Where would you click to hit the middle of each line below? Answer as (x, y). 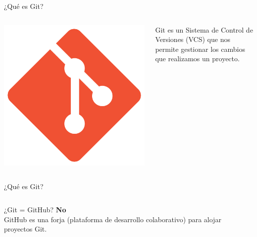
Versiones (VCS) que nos (193, 39)
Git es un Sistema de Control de (204, 29)
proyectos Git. (26, 229)
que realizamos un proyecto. (197, 59)
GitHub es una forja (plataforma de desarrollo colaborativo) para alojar (113, 219)
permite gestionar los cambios (200, 49)
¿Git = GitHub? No (35, 210)
